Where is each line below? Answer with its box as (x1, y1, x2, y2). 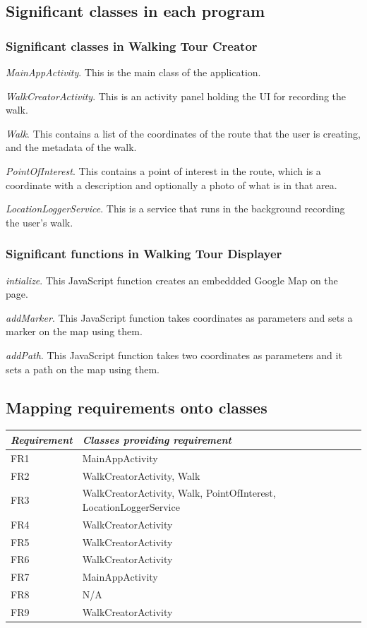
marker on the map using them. (6, 324, 143, 339)
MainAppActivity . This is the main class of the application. (6, 65, 261, 79)
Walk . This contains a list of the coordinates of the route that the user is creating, (6, 126, 361, 140)
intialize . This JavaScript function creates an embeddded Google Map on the (6, 272, 338, 287)
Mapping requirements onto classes (6, 396, 267, 418)
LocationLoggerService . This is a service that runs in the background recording (6, 201, 345, 216)
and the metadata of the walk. (6, 140, 137, 155)
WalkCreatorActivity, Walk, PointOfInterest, (82, 485, 276, 500)
